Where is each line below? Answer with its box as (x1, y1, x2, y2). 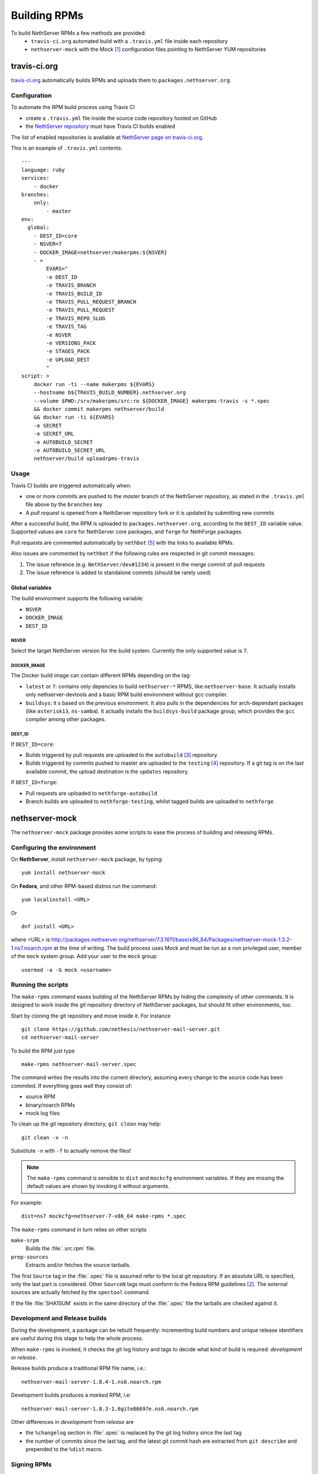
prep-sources (11, 1253, 49, 1260)
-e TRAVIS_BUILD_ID (46, 290, 102, 297)
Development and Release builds (11, 1314, 107, 1322)
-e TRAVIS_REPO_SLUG (46, 315, 105, 321)
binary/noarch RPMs (25, 1101, 75, 1108)
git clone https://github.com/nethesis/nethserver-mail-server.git (21, 1026, 220, 1032)
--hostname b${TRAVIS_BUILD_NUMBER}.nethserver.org (33, 389, 186, 396)
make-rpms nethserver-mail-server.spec (21, 1061, 137, 1068)
